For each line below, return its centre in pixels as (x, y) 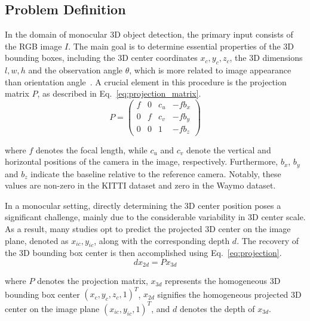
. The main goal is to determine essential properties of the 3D (181, 46)
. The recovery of (268, 240)
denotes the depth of (217, 308)
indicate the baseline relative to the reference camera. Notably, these (156, 173)
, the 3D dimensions (266, 58)
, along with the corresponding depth (162, 240)
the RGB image (33, 46)
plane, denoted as (37, 240)
